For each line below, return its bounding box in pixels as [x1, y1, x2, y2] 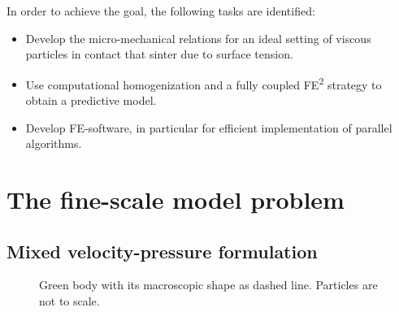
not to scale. [39, 292, 100, 309]
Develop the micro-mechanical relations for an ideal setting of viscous [25, 29, 371, 46]
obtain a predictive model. [25, 92, 157, 109]
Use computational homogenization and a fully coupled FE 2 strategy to [25, 73, 382, 93]
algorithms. [25, 135, 82, 152]
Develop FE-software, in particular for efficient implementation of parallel [25, 119, 392, 136]
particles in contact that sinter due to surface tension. [25, 45, 293, 63]
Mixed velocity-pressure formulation [7, 238, 318, 263]
